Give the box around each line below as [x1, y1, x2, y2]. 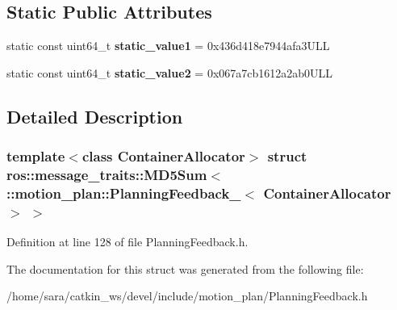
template [6, 146, 65, 166]
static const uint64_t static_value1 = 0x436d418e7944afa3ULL [6, 37, 330, 54]
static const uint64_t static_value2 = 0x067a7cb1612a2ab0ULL [6, 64, 333, 81]
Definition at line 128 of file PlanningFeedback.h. [6, 233, 249, 250]
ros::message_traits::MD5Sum [6, 165, 207, 185]
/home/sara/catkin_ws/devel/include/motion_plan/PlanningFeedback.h [6, 287, 368, 304]
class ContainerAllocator [81, 146, 245, 166]
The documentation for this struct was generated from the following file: [6, 260, 364, 277]
